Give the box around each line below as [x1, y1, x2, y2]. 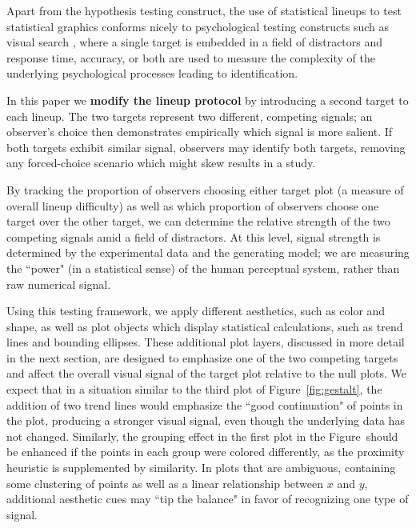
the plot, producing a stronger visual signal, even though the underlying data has [6, 412, 405, 429]
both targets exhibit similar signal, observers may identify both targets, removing [6, 138, 406, 155]
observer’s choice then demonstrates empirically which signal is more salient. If [6, 123, 393, 140]
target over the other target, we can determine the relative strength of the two [6, 213, 390, 230]
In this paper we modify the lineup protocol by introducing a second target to [6, 91, 409, 108]
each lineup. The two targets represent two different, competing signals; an [6, 107, 373, 124]
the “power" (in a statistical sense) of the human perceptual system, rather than [6, 259, 400, 276]
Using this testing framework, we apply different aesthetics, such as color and [6, 302, 386, 319]
